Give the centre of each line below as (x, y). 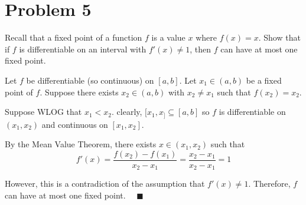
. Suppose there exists (79, 92)
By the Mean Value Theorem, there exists (81, 144)
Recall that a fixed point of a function (74, 37)
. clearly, (127, 112)
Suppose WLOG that (43, 112)
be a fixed (264, 80)
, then (201, 49)
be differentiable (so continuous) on (90, 80)
